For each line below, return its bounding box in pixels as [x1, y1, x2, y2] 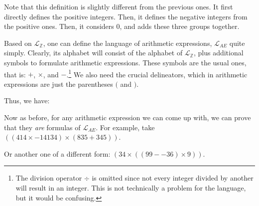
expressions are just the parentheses [4, 78, 113, 89]
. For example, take [96, 122, 155, 132]
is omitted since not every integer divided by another [92, 173, 254, 183]
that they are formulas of [4, 122, 81, 132]
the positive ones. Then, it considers [4, 21, 114, 31]
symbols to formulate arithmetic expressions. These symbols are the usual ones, [4, 57, 247, 67]
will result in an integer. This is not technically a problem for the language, [15, 182, 246, 193]
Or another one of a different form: [4, 148, 111, 159]
